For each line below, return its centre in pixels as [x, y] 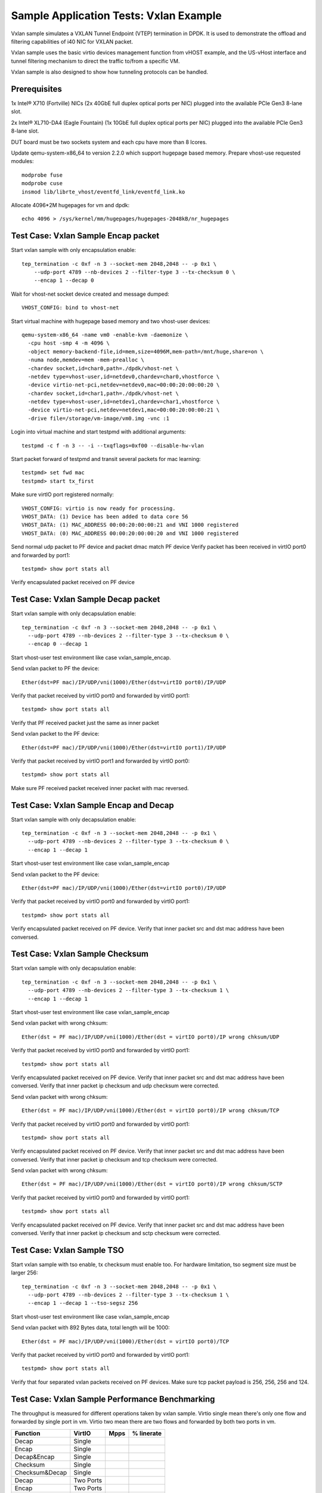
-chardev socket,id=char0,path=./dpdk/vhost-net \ [103, 368]
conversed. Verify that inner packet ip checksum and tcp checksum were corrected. [114, 1159]
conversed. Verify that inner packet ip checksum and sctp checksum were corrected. [116, 1233]
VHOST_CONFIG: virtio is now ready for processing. [99, 508]
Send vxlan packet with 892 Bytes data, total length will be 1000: [90, 1328]
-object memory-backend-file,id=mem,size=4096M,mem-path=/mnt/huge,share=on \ [146, 351]
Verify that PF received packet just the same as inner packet [85, 723]
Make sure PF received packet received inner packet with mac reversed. [100, 788]
